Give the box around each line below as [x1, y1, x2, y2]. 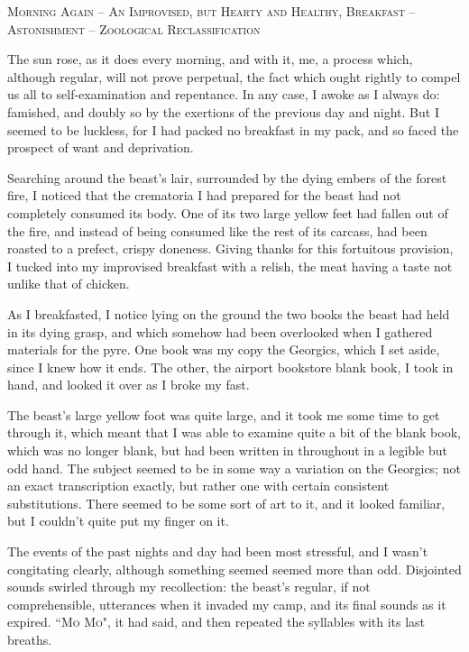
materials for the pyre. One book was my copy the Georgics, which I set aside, [7, 340, 440, 359]
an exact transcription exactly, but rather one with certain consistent [7, 476, 390, 495]
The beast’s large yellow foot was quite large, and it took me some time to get [7, 405, 440, 424]
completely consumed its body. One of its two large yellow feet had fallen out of [7, 203, 448, 222]
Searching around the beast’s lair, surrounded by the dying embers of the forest [7, 168, 447, 187]
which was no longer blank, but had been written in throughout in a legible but [7, 441, 447, 460]
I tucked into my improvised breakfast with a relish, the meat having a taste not [7, 256, 453, 275]
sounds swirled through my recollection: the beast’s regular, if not [7, 577, 371, 596]
